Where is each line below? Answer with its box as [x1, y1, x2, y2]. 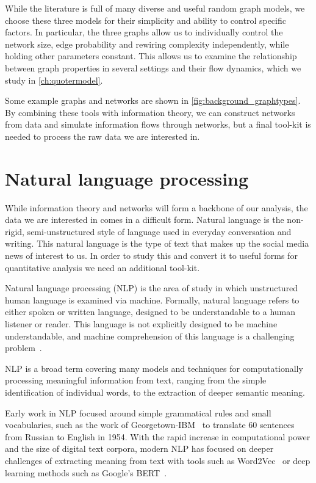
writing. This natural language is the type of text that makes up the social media [5, 237, 309, 250]
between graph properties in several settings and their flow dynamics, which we [5, 61, 301, 74]
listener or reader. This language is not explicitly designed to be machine [5, 318, 278, 330]
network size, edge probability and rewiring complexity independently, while [5, 37, 289, 50]
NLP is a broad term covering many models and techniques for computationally [5, 361, 303, 374]
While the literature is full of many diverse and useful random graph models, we [5, 2, 305, 14]
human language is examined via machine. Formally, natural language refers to [5, 293, 300, 306]
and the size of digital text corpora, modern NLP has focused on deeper [5, 442, 274, 455]
